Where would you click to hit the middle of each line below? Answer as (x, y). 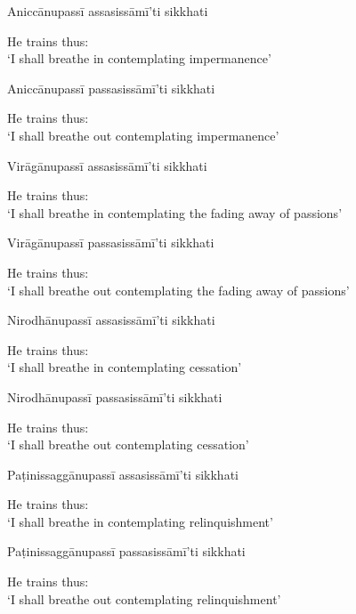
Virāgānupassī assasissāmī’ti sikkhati (107, 165)
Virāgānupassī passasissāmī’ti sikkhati (111, 242)
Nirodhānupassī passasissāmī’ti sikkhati (115, 396)
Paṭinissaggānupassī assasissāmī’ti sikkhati (123, 474)
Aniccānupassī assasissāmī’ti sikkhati (108, 11)
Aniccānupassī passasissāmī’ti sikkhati (111, 88)
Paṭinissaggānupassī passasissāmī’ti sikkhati (126, 551)
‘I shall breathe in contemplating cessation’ (125, 367)
